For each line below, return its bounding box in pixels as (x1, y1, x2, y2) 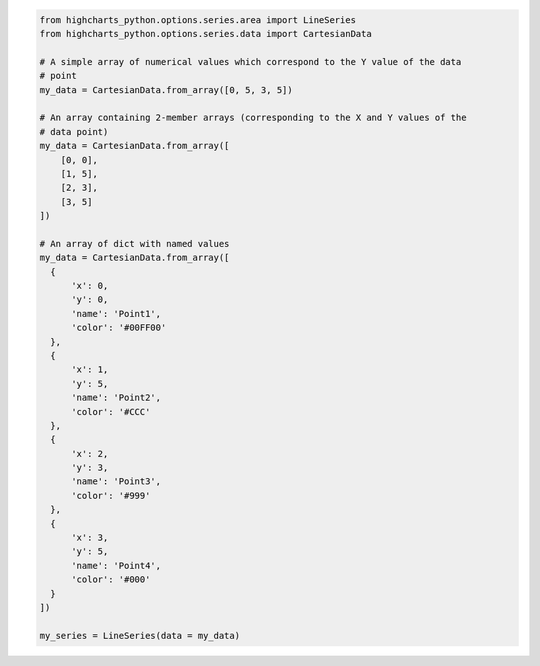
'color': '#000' (71, 574, 151, 585)
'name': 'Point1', (71, 308, 162, 319)
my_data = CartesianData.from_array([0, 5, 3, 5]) (39, 84, 294, 95)
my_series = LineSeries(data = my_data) (39, 630, 240, 641)
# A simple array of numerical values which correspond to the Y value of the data (39, 56, 462, 67)
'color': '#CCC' (71, 406, 151, 417)
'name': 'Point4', (71, 560, 162, 571)
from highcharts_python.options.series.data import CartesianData (39, 28, 372, 39)
